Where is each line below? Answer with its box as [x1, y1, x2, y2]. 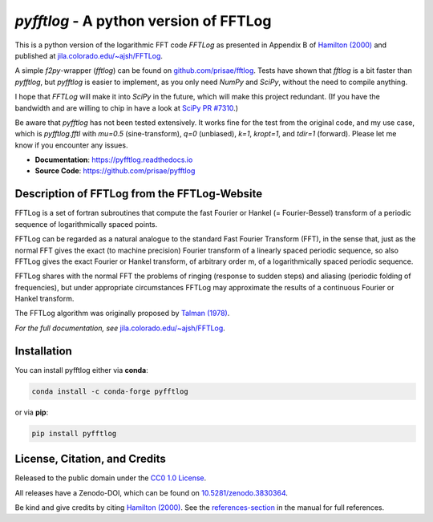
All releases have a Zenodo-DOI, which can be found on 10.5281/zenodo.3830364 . [14, 488, 289, 497]
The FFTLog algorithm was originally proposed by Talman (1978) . [14, 309, 230, 318]
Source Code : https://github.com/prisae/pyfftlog [34, 166, 196, 176]
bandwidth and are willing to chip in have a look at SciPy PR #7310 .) [14, 103, 238, 112]
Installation [14, 344, 72, 358]
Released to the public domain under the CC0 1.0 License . [14, 473, 207, 483]
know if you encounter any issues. [14, 140, 128, 150]
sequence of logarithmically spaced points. [14, 219, 158, 229]
